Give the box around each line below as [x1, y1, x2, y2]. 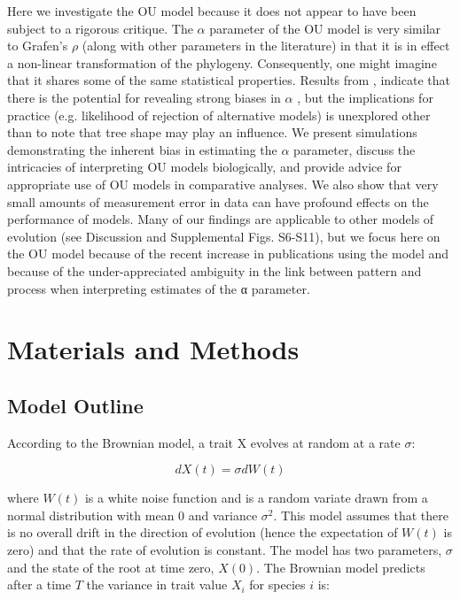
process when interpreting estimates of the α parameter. [7, 279, 310, 297]
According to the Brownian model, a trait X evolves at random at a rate [7, 433, 401, 451]
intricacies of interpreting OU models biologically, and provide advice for [7, 158, 402, 176]
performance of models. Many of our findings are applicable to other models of [7, 210, 434, 228]
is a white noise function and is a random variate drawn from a [84, 488, 428, 507]
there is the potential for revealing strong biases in [7, 88, 281, 106]
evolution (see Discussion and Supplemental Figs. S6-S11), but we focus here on [7, 227, 441, 245]
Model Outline [7, 391, 144, 419]
